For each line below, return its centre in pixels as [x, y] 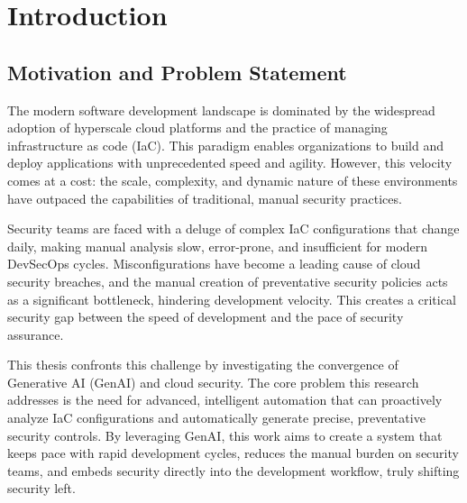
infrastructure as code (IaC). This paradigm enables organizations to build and [226, 145]
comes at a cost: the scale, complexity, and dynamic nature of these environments [233, 180]
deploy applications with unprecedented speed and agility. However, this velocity [230, 163]
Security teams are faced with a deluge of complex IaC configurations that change [233, 229]
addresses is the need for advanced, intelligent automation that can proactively [225, 400]
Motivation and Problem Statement [177, 72]
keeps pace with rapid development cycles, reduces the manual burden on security [233, 453]
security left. [41, 488]
